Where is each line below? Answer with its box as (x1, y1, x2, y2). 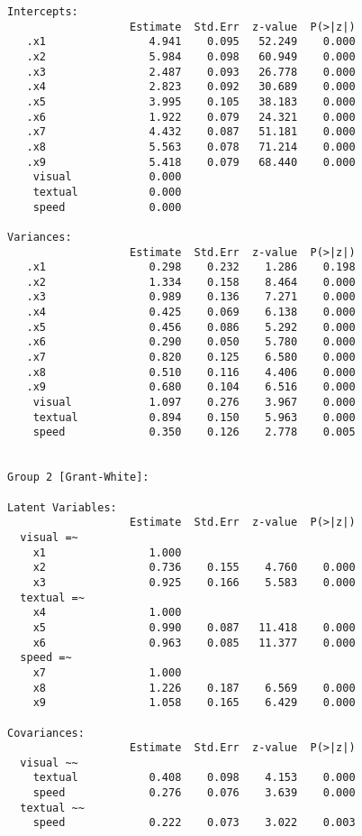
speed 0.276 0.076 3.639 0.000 (32, 786, 356, 800)
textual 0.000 (32, 185, 182, 198)
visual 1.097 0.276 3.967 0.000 (32, 396, 356, 409)
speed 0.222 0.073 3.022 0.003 (32, 816, 356, 830)
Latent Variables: (7, 501, 117, 514)
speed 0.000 (32, 200, 182, 214)
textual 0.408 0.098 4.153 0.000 (32, 771, 356, 785)
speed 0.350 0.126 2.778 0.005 (32, 426, 356, 439)
